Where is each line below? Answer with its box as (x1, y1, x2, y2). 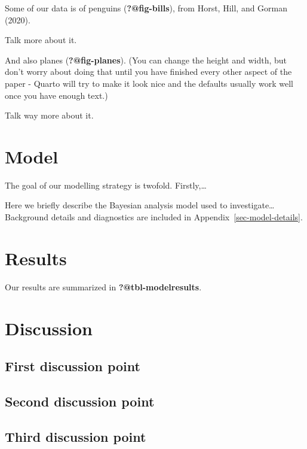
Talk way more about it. (5, 109, 94, 122)
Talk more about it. (5, 34, 77, 46)
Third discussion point (5, 427, 146, 445)
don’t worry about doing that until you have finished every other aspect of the (5, 65, 292, 78)
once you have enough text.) (5, 89, 108, 101)
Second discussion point (5, 392, 155, 410)
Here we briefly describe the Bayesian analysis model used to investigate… (5, 199, 275, 211)
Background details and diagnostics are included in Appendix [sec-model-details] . (5, 211, 303, 223)
